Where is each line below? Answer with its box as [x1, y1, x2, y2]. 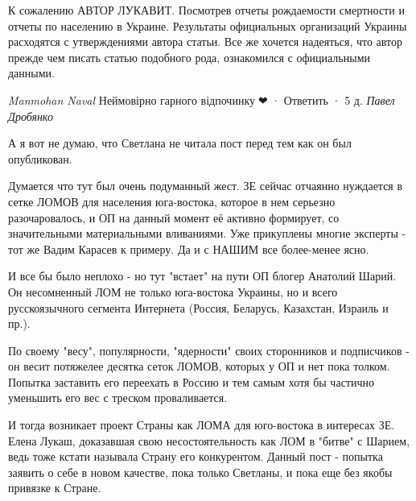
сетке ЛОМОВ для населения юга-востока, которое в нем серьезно [8, 193, 336, 209]
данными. [8, 64, 55, 81]
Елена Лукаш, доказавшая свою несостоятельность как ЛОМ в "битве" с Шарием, [8, 432, 410, 449]
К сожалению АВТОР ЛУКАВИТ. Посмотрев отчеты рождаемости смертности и [8, 2, 405, 18]
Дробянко [8, 107, 53, 124]
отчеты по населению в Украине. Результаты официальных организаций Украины [8, 17, 407, 34]
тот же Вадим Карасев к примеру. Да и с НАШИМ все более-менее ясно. [8, 240, 369, 257]
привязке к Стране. [8, 479, 101, 496]
